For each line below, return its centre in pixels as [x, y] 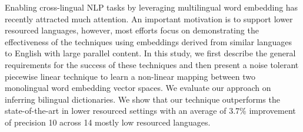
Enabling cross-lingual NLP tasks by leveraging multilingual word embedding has [151, 7]
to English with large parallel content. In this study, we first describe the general [150, 53]
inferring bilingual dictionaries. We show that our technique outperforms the [142, 99]
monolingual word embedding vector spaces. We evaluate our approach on [138, 88]
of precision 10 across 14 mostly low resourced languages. [108, 122]
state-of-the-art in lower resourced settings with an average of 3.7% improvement [150, 111]
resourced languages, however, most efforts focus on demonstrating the [132, 30]
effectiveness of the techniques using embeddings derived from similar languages [148, 41]
